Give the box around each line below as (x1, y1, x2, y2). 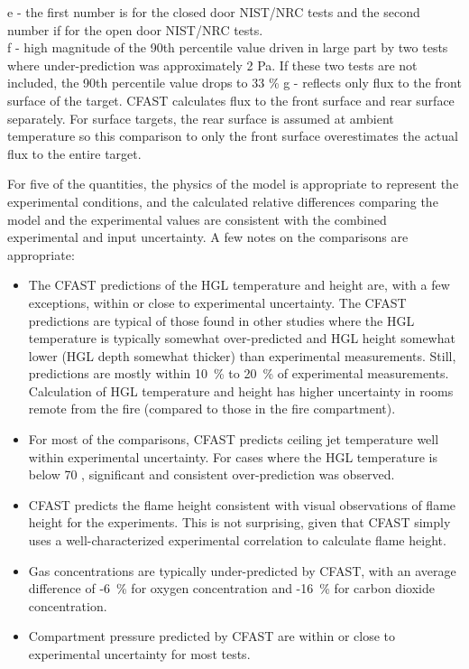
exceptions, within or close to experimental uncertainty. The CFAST (28, 293, 407, 311)
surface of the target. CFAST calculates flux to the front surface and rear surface (7, 90, 455, 109)
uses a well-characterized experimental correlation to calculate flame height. (28, 531, 446, 550)
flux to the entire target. (7, 144, 142, 163)
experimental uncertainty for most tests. (28, 645, 251, 663)
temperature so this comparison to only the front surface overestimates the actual (7, 126, 458, 145)
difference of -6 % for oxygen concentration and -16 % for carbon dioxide (28, 579, 435, 598)
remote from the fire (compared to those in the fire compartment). (28, 399, 396, 418)
